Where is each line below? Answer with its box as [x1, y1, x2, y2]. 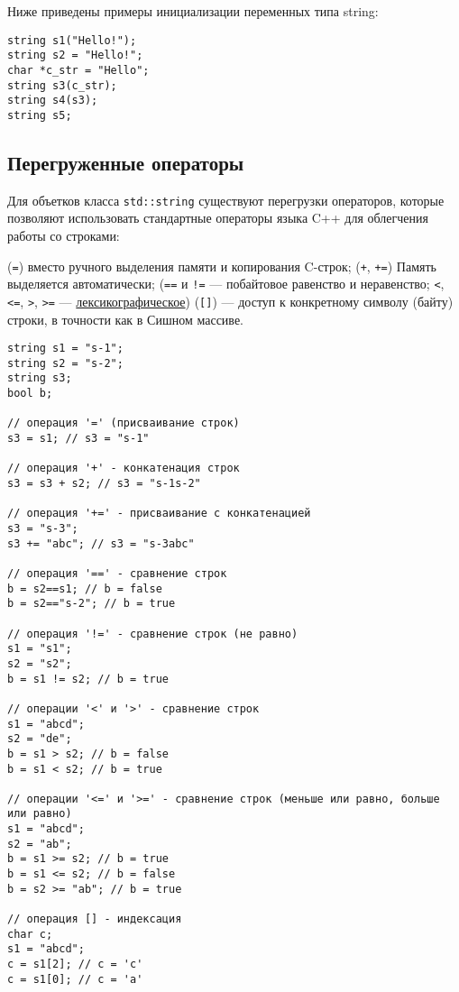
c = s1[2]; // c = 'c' [7, 958, 143, 971]
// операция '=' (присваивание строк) [7, 417, 240, 430]
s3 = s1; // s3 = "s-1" [7, 432, 150, 445]
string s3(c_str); [7, 78, 117, 92]
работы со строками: [7, 225, 120, 244]
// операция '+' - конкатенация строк [7, 462, 240, 475]
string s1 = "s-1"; [7, 342, 124, 355]
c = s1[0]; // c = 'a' [7, 972, 143, 986]
